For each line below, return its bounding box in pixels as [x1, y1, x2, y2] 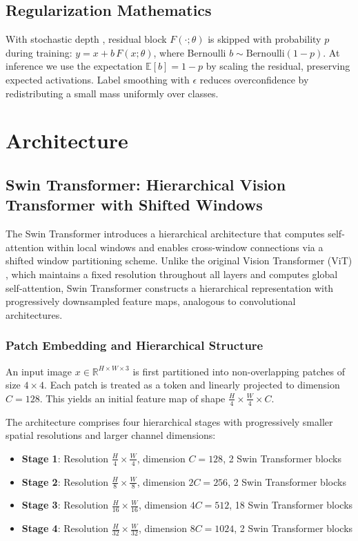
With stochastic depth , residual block [6, 32, 167, 46]
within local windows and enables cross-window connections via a [47, 239, 324, 254]
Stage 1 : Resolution [21, 451, 109, 465]
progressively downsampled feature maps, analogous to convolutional [6, 294, 296, 308]
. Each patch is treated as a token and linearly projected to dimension [44, 377, 340, 392]
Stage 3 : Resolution [21, 498, 109, 512]
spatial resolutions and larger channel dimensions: [6, 428, 216, 442]
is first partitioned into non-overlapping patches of [132, 364, 346, 378]
